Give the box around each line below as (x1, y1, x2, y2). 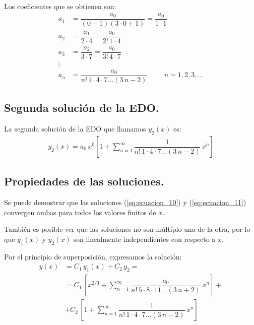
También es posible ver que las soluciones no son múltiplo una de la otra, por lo (4, 224, 250, 234)
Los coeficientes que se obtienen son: (4, 1, 116, 11)
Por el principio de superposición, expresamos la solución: (4, 251, 182, 262)
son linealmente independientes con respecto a (73, 234, 216, 244)
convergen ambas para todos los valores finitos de (4, 207, 156, 217)
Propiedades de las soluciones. (4, 173, 164, 189)
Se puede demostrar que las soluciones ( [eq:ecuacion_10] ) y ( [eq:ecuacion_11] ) (4, 197, 246, 208)
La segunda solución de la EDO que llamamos (4, 123, 146, 134)
